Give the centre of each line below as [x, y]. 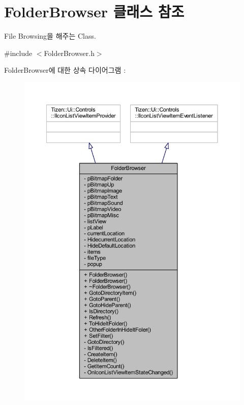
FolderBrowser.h [69, 53]
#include [18, 53]
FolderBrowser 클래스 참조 [94, 11]
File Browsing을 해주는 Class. [50, 36]
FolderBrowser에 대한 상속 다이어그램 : [65, 70]
